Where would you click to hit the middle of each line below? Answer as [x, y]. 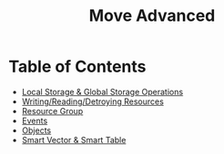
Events [35, 120]
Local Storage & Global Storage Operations [102, 91]
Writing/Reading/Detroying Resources [93, 101]
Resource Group [52, 111]
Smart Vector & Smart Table [74, 140]
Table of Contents [77, 67]
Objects [36, 130]
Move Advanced [152, 16]
